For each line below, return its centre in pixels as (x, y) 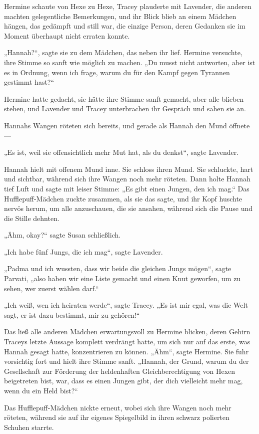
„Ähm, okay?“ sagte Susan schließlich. (62, 235)
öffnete (239, 125)
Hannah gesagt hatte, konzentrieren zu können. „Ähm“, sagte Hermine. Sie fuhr (126, 351)
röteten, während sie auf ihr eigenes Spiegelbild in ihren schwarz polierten (117, 417)
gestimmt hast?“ (29, 82)
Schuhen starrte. (29, 427)
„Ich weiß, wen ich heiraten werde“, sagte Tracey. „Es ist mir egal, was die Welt (126, 305)
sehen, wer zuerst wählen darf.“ (51, 288)
